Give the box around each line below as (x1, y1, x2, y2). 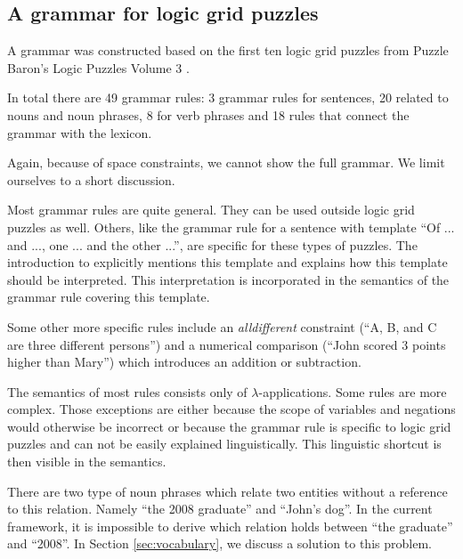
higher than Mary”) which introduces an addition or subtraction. (7, 352, 361, 371)
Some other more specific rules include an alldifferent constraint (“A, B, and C (7, 317, 437, 336)
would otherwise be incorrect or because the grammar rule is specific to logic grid (7, 417, 451, 435)
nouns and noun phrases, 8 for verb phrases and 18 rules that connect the (7, 105, 410, 124)
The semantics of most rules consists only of (7, 382, 248, 401)
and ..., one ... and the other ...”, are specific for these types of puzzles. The (7, 235, 418, 254)
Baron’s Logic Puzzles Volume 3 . (7, 58, 190, 77)
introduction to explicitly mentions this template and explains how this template (7, 253, 448, 271)
